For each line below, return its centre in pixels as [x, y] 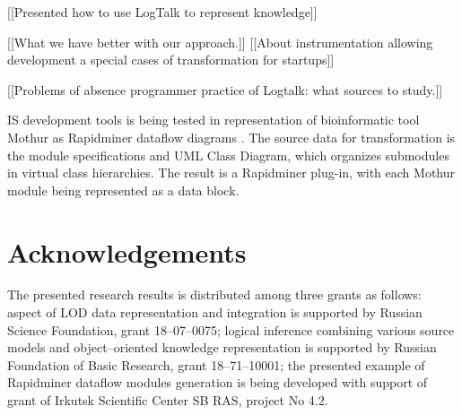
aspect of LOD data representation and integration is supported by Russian [215, 312]
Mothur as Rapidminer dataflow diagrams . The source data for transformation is [231, 137]
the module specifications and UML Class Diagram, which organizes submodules [228, 155]
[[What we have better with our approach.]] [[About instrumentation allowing [220, 42]
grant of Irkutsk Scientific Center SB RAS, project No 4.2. [168, 400]
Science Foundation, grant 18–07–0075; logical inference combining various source [231, 329]
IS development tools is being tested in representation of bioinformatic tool [214, 120]
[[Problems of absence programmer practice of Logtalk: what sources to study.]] [225, 89]
